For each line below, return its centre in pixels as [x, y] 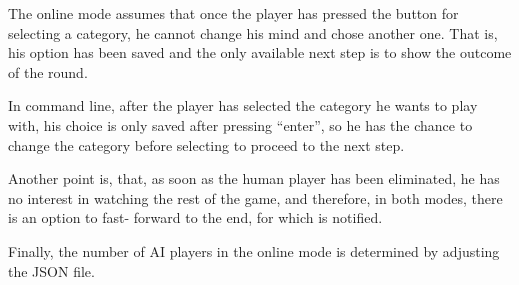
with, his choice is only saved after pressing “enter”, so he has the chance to [240, 124]
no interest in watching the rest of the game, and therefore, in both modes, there [255, 197]
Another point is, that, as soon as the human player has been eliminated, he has [254, 178]
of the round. [48, 71]
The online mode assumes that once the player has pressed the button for [233, 13]
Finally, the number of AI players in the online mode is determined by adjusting [254, 250]
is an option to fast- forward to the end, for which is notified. [195, 217]
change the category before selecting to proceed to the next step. [206, 144]
